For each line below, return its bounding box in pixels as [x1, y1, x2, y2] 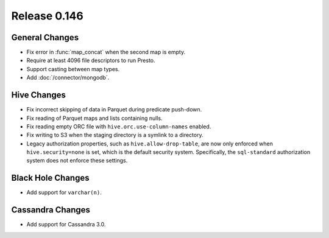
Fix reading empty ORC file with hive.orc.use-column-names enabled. [26, 122, 211, 130]
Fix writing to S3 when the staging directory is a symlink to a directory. [26, 131, 203, 139]
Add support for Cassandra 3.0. [26, 221, 106, 228]
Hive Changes [11, 90, 66, 100]
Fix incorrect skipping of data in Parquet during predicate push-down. [26, 106, 202, 113]
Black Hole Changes [11, 173, 90, 183]
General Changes [11, 32, 79, 43]
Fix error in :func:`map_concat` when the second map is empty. [26, 49, 186, 56]
